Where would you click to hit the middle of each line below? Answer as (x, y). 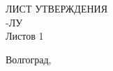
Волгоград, (29, 59)
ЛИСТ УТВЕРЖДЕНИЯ (57, 8)
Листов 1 (25, 36)
